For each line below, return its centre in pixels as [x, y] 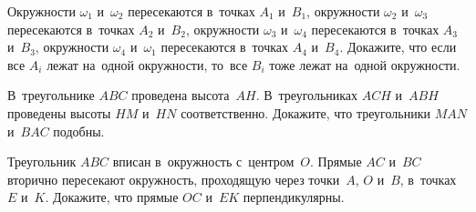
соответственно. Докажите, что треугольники [305, 112]
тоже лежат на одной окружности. [365, 64]
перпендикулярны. [294, 197]
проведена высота [181, 95]
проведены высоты [59, 112]
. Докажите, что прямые [112, 197]
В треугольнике [51, 95]
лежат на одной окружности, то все [147, 64]
